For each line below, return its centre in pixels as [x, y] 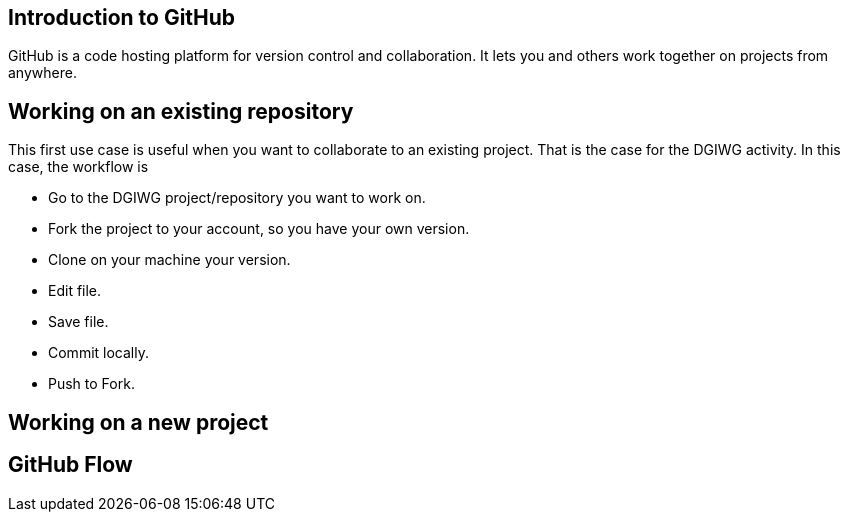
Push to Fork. [91, 384]
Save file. [78, 322]
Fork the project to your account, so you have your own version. [259, 229]
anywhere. [42, 73]
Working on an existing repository [181, 111]
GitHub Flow [70, 465]
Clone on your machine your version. [169, 260]
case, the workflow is [78, 167]
